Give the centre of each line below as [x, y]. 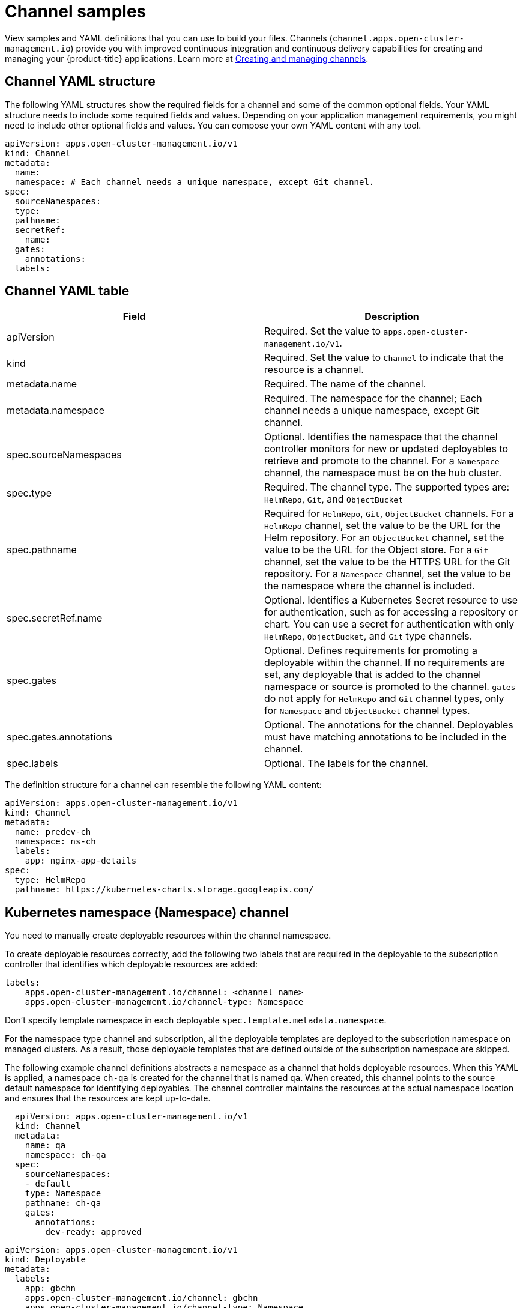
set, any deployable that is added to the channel [373, 675]
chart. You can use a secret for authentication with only [389, 624]
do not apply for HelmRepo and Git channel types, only [384, 699]
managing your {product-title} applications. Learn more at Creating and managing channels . [187, 58]
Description [392, 317]
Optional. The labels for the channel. [346, 764]
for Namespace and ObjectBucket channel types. [367, 711]
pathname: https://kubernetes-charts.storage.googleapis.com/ [164, 890]
